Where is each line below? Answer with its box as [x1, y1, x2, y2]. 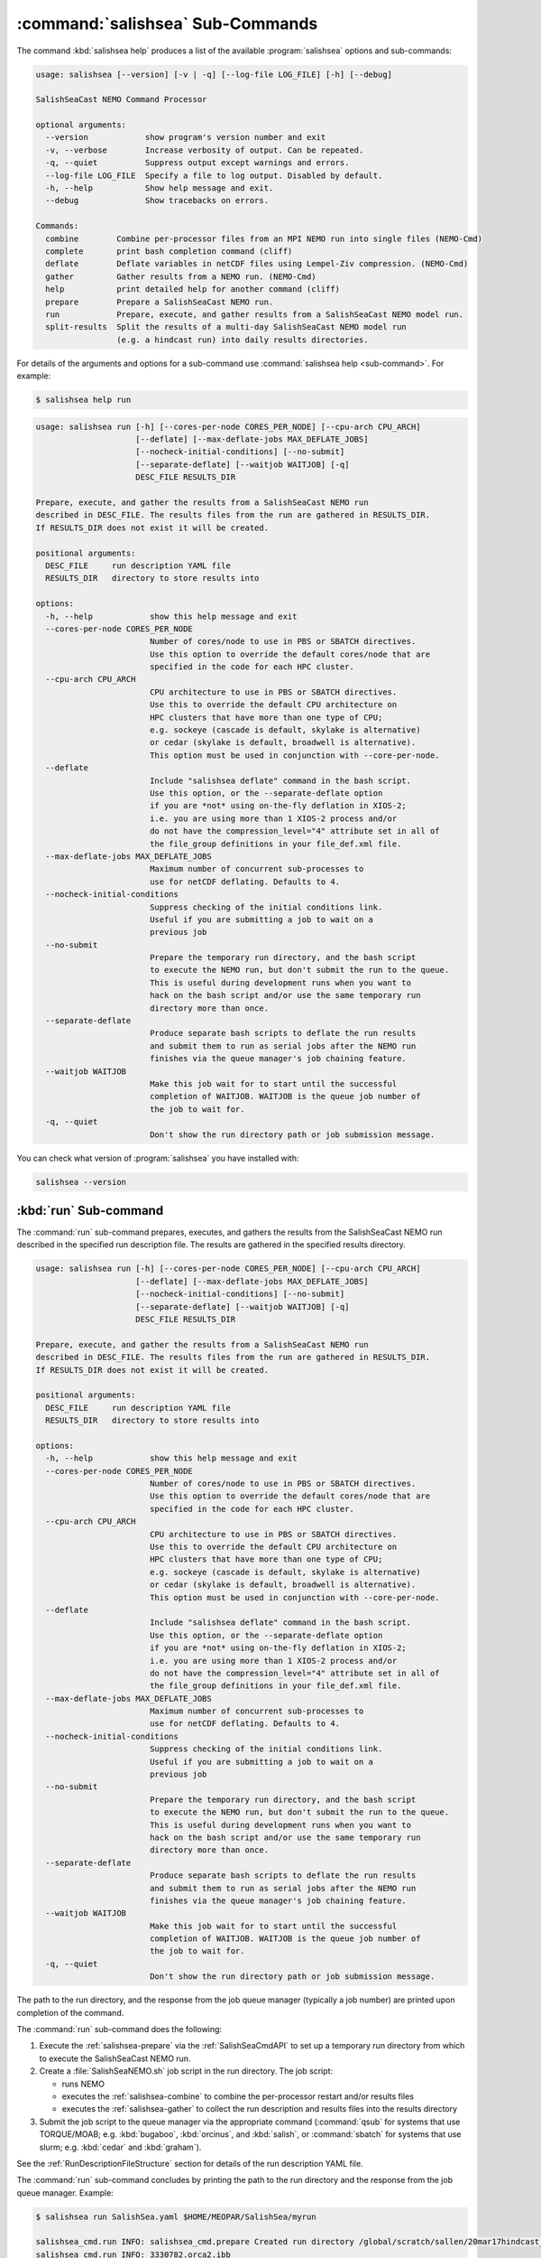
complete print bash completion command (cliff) [45, 247, 293, 257]
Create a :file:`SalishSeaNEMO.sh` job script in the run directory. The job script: [39, 2066, 334, 2076]
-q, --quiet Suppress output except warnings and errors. [45, 158, 350, 168]
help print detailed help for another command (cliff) [45, 285, 341, 294]
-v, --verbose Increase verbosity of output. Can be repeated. [45, 145, 364, 155]
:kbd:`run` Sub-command [16, 1202, 164, 1218]
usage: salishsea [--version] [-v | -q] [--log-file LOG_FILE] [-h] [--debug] [35, 69, 392, 79]
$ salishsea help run [35, 395, 132, 406]
